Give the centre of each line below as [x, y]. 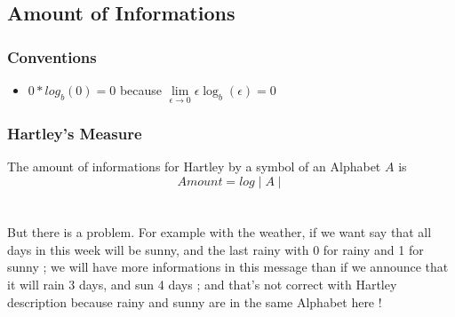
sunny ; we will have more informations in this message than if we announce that [228, 267]
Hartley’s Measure [75, 134]
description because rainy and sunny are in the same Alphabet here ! [195, 301]
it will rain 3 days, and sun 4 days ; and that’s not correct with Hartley [202, 284]
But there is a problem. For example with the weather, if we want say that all [220, 232]
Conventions [52, 56]
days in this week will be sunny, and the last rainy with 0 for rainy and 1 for [216, 249]
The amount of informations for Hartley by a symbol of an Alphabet [194, 166]
